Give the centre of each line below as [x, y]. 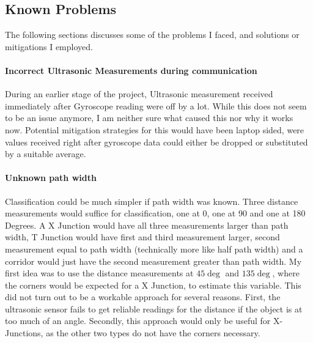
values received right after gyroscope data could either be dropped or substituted [156, 142]
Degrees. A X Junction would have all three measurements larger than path [147, 225]
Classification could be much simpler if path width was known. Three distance [152, 201]
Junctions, [24, 333]
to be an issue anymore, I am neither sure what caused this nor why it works [149, 118]
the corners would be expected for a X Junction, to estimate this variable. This [153, 285]
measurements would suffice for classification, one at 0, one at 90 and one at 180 [155, 213]
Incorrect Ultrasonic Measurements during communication [131, 70]
